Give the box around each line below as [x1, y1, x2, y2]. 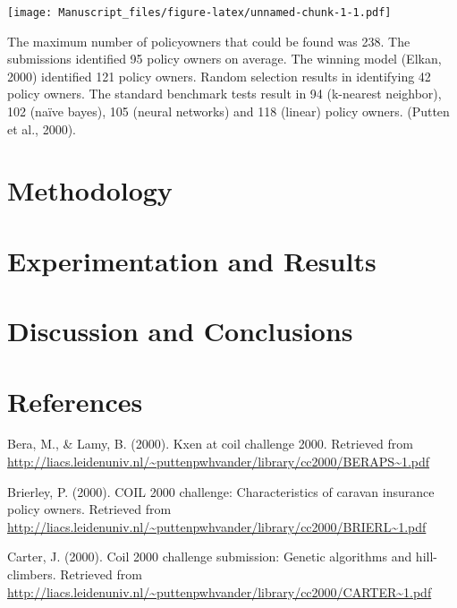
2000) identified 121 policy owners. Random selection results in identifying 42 [7, 66, 431, 85]
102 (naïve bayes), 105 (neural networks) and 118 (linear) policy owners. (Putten [7, 102, 450, 121]
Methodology [7, 172, 173, 209]
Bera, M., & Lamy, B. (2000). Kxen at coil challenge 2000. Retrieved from [7, 434, 413, 453]
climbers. [7, 565, 56, 584]
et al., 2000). [7, 119, 76, 138]
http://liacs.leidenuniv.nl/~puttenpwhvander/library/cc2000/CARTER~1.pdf [7, 582, 432, 601]
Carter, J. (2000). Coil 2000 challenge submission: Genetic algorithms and [7, 547, 412, 566]
